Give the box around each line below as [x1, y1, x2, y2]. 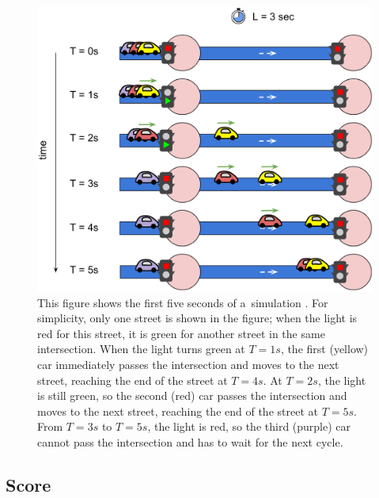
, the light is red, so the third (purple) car [147, 418, 351, 435]
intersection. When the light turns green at [37, 340, 245, 357]
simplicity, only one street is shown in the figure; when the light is [37, 310, 358, 326]
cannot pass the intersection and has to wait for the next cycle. [37, 434, 343, 450]
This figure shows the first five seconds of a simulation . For [37, 294, 328, 310]
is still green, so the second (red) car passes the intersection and [37, 387, 347, 404]
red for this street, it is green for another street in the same [37, 325, 325, 341]
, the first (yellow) [280, 340, 369, 357]
